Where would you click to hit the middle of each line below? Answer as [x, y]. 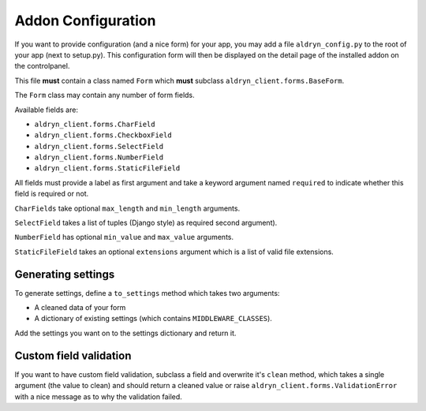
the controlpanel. [42, 66]
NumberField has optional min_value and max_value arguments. [124, 237]
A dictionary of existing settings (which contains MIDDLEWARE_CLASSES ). [153, 319]
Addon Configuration [85, 21]
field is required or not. [52, 194]
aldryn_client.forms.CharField [95, 124]
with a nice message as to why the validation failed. [99, 396]
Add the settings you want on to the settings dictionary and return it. [125, 333]
